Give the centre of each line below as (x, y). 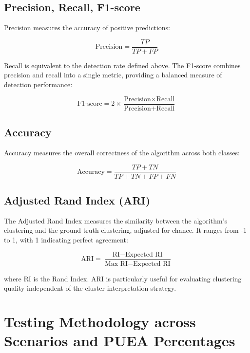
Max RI (116, 264)
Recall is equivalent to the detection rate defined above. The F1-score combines (122, 65)
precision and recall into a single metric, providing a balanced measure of (113, 75)
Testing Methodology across (100, 321)
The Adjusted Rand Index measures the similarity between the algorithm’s (116, 220)
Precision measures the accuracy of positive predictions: (87, 28)
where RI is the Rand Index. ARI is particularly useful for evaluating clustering (123, 278)
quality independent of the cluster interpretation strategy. (90, 288)
